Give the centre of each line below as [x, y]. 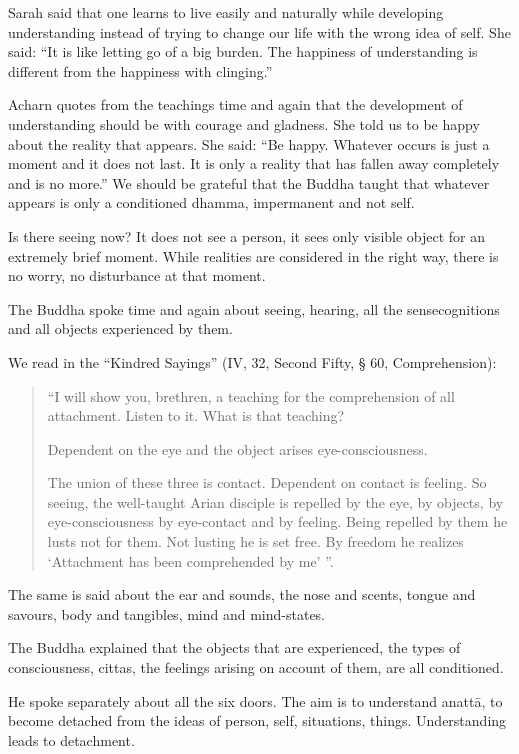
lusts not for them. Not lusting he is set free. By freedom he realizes [255, 541]
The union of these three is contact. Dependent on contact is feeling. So [267, 482]
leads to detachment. [71, 739]
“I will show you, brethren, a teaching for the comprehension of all [251, 395]
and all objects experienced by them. [120, 328]
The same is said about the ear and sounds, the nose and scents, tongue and [242, 594]
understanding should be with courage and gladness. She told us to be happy [244, 123]
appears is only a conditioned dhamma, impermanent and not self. [211, 202]
